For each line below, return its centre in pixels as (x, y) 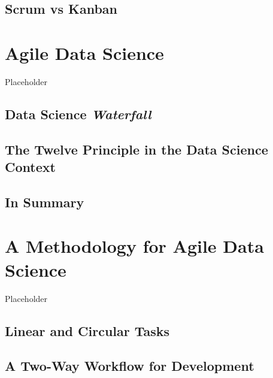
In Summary (45, 202)
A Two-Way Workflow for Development (130, 366)
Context (30, 167)
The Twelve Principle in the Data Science (136, 149)
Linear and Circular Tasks (87, 330)
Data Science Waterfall (78, 114)
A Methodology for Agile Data (134, 246)
